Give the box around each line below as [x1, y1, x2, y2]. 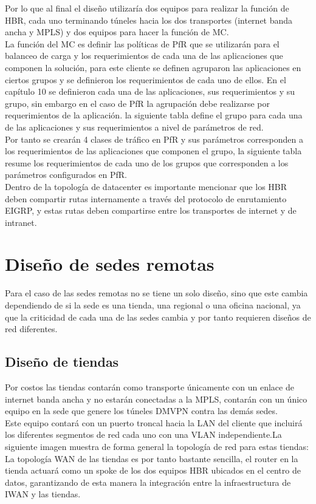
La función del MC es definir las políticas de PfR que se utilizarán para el [5, 37, 280, 50]
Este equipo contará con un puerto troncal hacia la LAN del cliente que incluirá [5, 416, 303, 429]
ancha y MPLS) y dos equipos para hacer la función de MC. [5, 26, 229, 38]
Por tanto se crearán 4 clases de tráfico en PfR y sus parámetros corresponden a [5, 132, 303, 145]
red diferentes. [5, 322, 58, 335]
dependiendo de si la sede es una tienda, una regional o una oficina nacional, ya [5, 299, 301, 311]
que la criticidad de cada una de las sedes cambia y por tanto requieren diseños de [5, 310, 311, 323]
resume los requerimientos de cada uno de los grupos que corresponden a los [5, 156, 289, 169]
